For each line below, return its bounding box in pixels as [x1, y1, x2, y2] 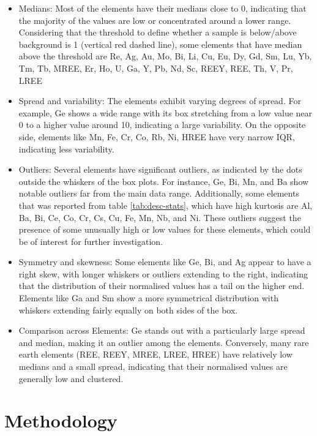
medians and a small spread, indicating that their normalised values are [18, 360, 288, 373]
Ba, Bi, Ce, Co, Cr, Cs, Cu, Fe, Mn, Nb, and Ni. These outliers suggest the [18, 211, 301, 224]
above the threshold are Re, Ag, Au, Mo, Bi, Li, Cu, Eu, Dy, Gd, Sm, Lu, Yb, [18, 50, 312, 62]
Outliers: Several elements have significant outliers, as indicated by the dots [18, 163, 302, 176]
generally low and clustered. [18, 372, 124, 385]
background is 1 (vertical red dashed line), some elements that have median [18, 37, 302, 50]
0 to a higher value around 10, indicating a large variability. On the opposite [18, 118, 306, 131]
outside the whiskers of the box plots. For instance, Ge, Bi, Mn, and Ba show [18, 175, 309, 187]
